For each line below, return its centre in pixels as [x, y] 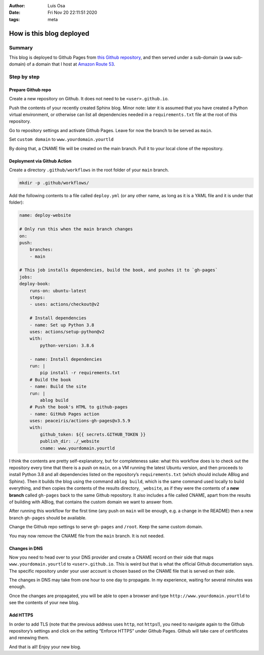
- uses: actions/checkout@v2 [65, 304]
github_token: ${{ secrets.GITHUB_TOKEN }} [93, 434]
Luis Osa [56, 6]
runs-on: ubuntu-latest [58, 291]
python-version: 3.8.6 [67, 345]
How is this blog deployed [49, 34]
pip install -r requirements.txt [80, 373]
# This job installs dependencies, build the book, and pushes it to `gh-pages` [119, 270]
